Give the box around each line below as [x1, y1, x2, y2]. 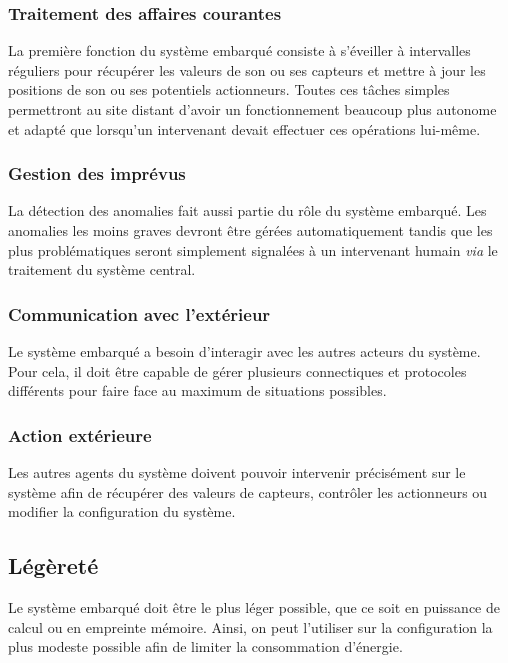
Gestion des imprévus [8, 161, 186, 186]
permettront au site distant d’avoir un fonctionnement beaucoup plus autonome [8, 99, 497, 119]
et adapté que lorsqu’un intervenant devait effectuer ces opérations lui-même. [8, 118, 481, 139]
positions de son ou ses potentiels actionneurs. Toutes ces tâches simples [8, 79, 450, 100]
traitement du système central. [8, 259, 196, 280]
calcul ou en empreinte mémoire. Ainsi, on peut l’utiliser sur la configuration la [8, 616, 493, 637]
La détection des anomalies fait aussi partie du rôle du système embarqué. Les [8, 200, 487, 221]
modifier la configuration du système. [8, 501, 236, 522]
